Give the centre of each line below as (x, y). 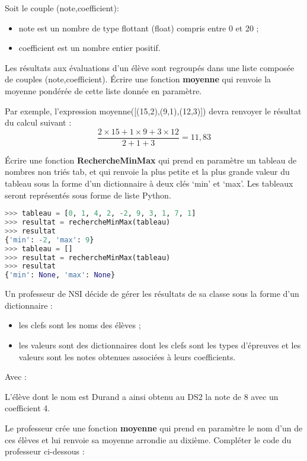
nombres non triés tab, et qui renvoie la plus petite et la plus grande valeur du (147, 172)
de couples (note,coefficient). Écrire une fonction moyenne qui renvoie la (138, 79)
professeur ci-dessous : (45, 451)
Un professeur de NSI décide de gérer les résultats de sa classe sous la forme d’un (152, 294)
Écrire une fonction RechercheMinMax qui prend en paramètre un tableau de (151, 160)
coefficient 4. (28, 408)
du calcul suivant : (38, 122)
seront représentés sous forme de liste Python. (88, 195)
